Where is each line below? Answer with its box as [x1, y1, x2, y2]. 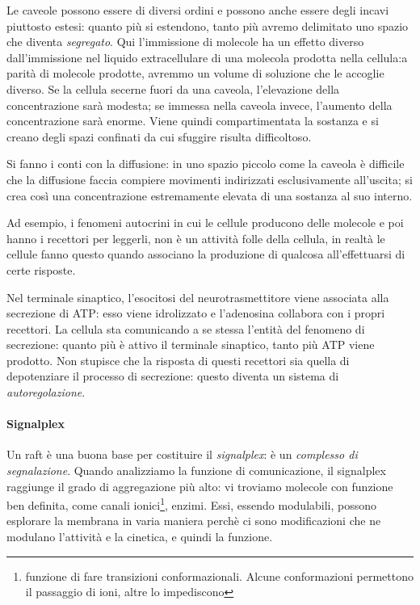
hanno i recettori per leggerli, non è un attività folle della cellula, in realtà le [6, 229, 385, 246]
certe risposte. [6, 261, 76, 278]
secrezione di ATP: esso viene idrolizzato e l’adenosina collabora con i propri [6, 305, 385, 321]
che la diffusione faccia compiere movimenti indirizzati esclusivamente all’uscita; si [6, 170, 413, 187]
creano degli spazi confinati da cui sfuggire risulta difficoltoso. [6, 128, 312, 145]
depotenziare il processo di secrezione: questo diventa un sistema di [6, 368, 339, 384]
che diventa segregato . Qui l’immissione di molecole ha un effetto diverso [6, 33, 364, 50]
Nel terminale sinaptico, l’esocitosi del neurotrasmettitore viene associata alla [6, 288, 389, 305]
